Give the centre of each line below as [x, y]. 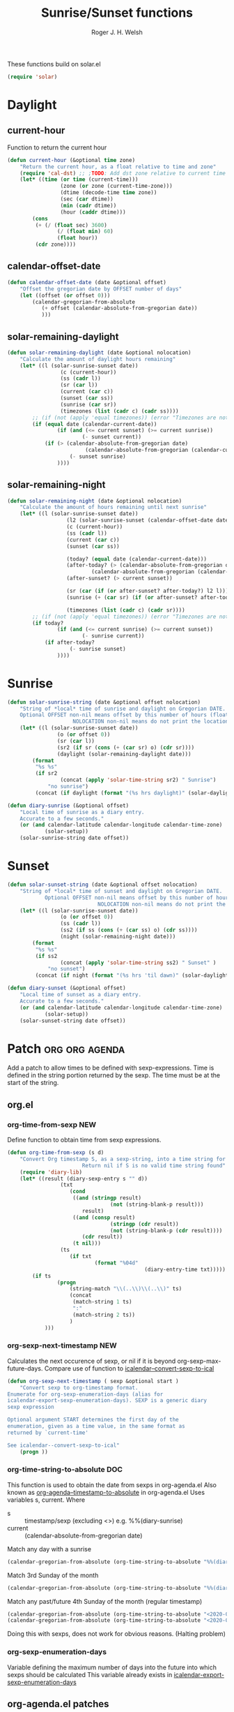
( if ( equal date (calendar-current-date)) [95, 424]
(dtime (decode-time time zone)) [109, 193]
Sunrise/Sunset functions [117, 13]
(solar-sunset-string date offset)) [73, 1021]
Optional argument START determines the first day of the [93, 1420]
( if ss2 [46, 956]
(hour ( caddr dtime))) [93, 212]
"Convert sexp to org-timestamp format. [79, 1387]
